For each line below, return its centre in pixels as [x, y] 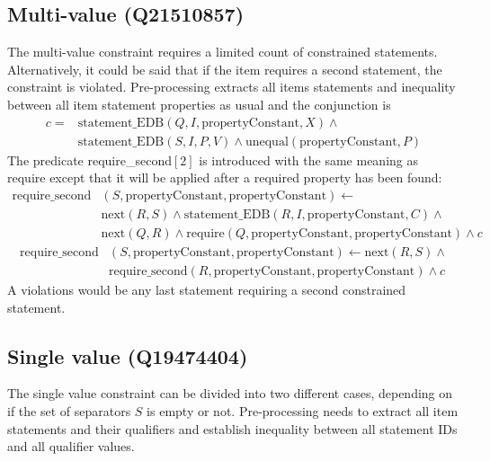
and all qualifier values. [71, 446]
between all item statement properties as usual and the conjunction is [199, 104]
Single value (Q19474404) [128, 355]
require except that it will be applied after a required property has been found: [225, 177]
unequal [267, 142]
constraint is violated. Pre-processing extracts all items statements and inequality [232, 87]
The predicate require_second [89, 160]
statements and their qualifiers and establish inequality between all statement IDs [232, 428]
